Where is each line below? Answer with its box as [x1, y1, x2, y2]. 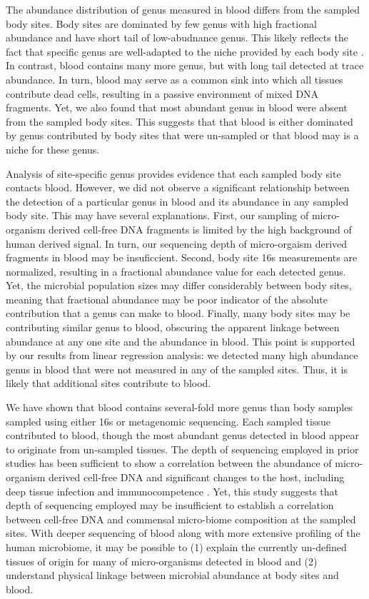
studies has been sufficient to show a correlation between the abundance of [6, 455, 332, 470]
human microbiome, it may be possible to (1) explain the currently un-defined [6, 539, 347, 554]
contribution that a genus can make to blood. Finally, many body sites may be [6, 306, 350, 321]
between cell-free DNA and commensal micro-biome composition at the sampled [6, 511, 356, 526]
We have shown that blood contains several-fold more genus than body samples [6, 400, 353, 415]
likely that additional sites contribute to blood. [6, 376, 211, 391]
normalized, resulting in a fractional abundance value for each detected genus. [6, 263, 346, 278]
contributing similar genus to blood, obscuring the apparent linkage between [6, 320, 340, 335]
